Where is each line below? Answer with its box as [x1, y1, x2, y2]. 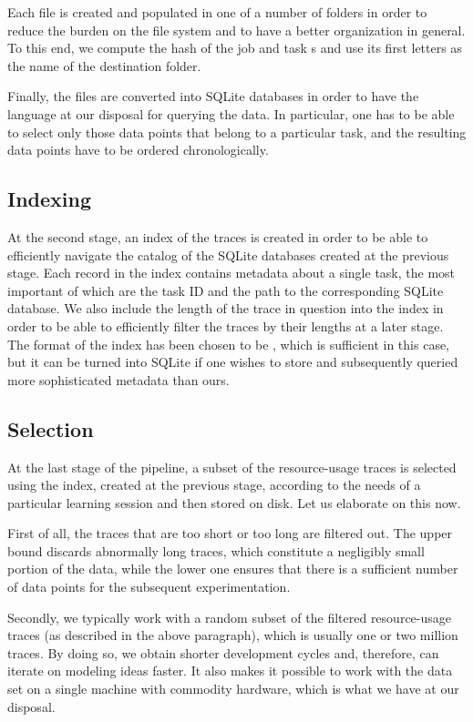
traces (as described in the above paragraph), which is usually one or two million [7, 625, 458, 645]
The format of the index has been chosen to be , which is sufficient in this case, [7, 334, 450, 353]
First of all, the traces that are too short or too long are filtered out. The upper [7, 524, 453, 543]
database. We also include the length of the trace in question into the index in [7, 299, 444, 318]
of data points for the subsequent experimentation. [7, 577, 291, 596]
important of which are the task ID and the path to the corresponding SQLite [7, 280, 444, 300]
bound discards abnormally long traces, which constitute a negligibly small [7, 541, 425, 560]
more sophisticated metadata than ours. [7, 370, 230, 389]
